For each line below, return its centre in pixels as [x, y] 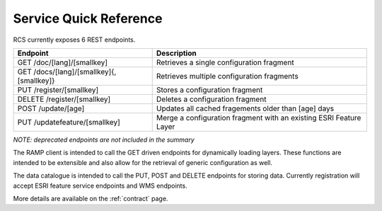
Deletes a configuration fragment [211, 99]
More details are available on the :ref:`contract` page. [91, 198]
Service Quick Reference [88, 18]
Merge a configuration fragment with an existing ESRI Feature [259, 118]
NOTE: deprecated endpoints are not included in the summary [104, 139]
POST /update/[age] [51, 108]
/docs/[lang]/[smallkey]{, [75, 72]
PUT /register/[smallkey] [58, 90]
